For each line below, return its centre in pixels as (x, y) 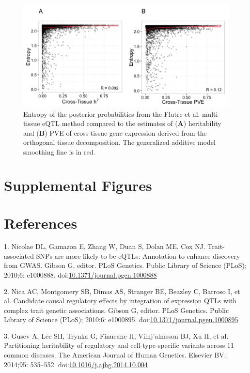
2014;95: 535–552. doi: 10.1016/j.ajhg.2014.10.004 (76, 364)
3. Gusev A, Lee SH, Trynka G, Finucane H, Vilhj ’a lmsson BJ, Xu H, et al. (116, 335)
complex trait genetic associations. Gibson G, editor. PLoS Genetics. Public (117, 310)
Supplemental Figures (78, 185)
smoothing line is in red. (59, 152)
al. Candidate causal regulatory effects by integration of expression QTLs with (120, 301)
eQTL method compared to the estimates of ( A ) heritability (132, 123)
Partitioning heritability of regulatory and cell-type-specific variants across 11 (119, 345)
